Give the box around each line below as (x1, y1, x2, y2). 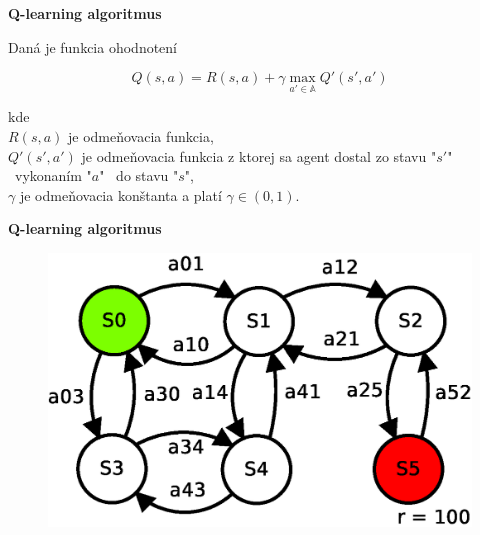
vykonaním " (14, 165, 92, 186)
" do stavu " (99, 165, 179, 186)
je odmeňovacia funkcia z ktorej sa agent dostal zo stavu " (81, 145, 437, 166)
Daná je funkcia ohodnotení (8, 36, 178, 57)
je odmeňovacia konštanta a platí (19, 184, 222, 205)
